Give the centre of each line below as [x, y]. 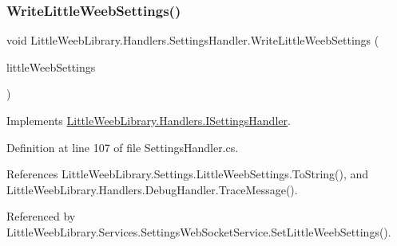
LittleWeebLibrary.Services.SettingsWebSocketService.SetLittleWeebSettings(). [199, 231]
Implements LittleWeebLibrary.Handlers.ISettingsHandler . [149, 120]
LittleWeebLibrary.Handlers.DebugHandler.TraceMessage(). [152, 189]
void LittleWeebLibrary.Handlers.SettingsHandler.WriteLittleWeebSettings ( [193, 40]
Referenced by [41, 216]
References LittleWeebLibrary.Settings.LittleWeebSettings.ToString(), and [188, 174]
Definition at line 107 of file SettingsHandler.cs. [123, 147]
